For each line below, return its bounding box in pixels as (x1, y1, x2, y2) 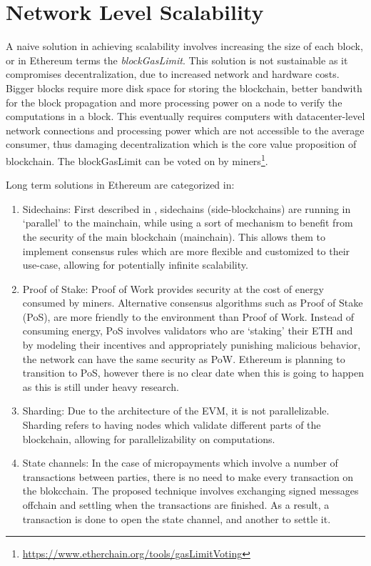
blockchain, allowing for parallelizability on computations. (22, 431, 275, 446)
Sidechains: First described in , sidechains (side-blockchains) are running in (22, 201, 351, 216)
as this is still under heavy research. (22, 379, 179, 394)
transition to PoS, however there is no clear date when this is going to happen (22, 365, 365, 380)
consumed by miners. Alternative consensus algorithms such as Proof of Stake (22, 295, 363, 310)
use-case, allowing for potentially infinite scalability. (22, 257, 248, 272)
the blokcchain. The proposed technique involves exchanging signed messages (22, 483, 359, 498)
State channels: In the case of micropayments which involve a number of (22, 455, 338, 470)
